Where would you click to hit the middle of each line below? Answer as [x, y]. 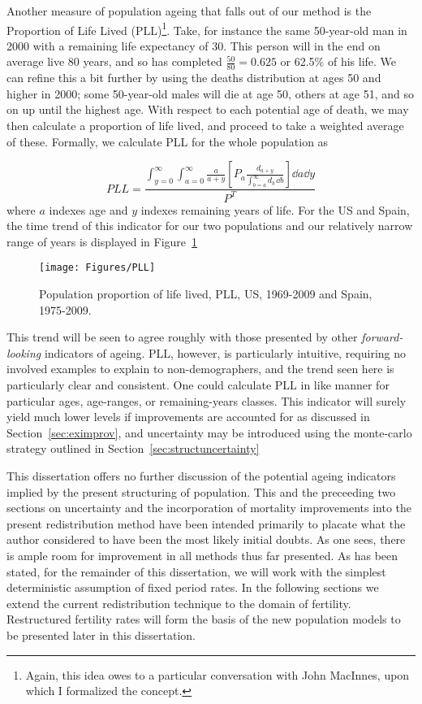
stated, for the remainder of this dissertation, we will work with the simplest [196, 571]
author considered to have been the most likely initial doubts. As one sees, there [206, 539]
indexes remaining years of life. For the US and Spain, [275, 209]
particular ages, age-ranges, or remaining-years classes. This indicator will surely [207, 400]
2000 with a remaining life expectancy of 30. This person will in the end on [194, 45]
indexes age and [88, 209]
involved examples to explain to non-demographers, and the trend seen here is [200, 369]
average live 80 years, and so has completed [114, 61]
